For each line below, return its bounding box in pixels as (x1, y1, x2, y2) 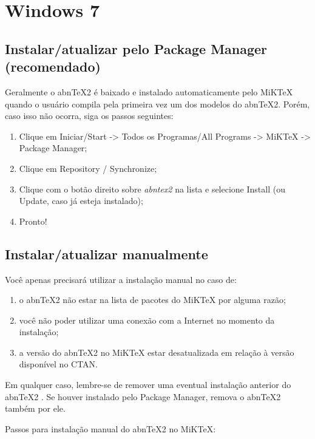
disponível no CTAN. (19, 358, 98, 370)
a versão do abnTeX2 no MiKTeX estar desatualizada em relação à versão (19, 345, 294, 358)
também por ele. (5, 402, 66, 415)
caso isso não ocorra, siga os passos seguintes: (5, 109, 174, 122)
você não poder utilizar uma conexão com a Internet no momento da (19, 313, 275, 326)
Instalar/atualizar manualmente (5, 244, 208, 263)
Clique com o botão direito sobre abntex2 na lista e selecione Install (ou (19, 182, 285, 195)
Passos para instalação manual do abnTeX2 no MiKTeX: (5, 422, 216, 435)
